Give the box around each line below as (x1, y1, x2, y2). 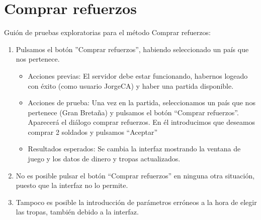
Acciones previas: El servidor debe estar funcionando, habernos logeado (28, 70, 248, 81)
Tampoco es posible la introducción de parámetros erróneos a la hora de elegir (16, 196, 257, 207)
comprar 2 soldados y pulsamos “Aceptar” (28, 126, 158, 137)
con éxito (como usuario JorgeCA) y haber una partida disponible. (28, 80, 234, 91)
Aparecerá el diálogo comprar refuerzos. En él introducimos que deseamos (28, 117, 255, 127)
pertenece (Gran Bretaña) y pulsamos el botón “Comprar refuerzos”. (28, 107, 239, 117)
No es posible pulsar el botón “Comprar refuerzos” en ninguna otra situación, (16, 170, 255, 180)
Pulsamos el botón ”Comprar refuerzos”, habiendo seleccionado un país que (16, 44, 249, 54)
